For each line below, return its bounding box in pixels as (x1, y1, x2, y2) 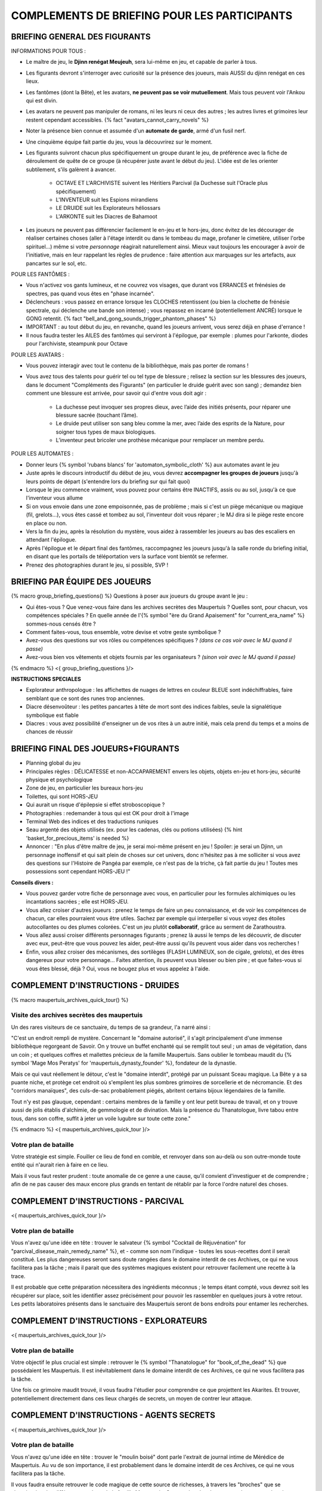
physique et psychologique (26, 776, 92, 783)
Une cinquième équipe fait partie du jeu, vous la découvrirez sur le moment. (26, 138, 213, 146)
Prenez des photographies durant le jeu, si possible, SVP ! (26, 561, 169, 568)
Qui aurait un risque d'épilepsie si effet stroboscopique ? (26, 801, 165, 808)
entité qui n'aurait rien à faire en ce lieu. (11, 1161, 109, 1168)
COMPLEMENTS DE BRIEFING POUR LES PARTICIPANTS (11, 9, 293, 22)
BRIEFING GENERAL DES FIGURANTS (11, 32, 151, 42)
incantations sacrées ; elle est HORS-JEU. (26, 898, 129, 905)
